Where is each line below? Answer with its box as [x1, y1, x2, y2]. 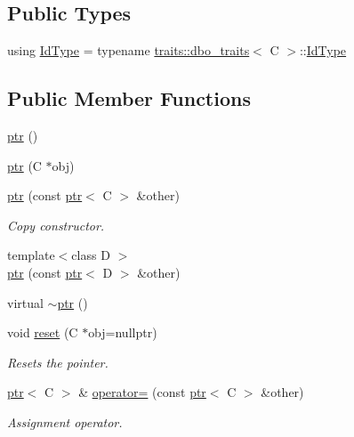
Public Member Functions [7, 85, 251, 112]
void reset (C [7, 323, 78, 342]
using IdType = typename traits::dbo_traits [7, 41, 250, 60]
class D [71, 246, 110, 264]
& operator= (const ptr [78, 383, 206, 401]
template [7, 246, 55, 264]
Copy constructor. [7, 215, 105, 234]
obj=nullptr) [88, 323, 157, 342]
